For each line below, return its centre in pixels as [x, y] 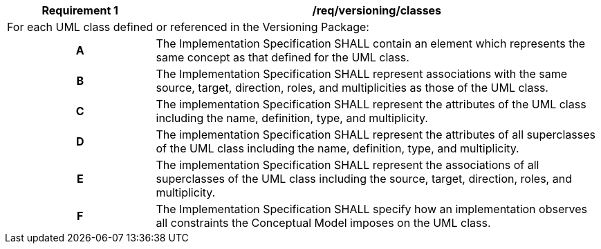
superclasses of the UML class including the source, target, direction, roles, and [364, 179]
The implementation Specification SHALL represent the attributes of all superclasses [376, 135]
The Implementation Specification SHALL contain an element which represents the [371, 43]
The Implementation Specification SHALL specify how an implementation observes [371, 209]
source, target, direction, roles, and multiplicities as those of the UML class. [352, 88]
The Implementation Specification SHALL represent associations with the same [362, 74]
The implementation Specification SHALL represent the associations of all [348, 165]
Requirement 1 [80, 10]
